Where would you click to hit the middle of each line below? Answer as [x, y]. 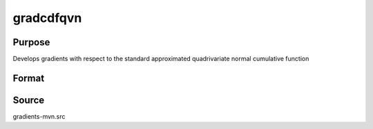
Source [29, 100]
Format [29, 78]
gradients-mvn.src [39, 116]
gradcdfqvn [47, 18]
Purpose [31, 42]
